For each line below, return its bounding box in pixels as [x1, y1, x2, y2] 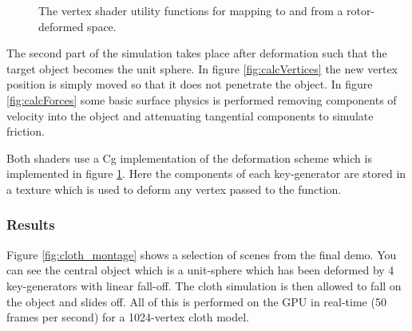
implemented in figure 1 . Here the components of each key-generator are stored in [6, 165, 406, 182]
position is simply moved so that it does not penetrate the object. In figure [6, 76, 373, 93]
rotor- [347, 2, 375, 18]
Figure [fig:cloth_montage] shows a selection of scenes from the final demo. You [6, 246, 397, 262]
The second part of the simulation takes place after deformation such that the [6, 45, 387, 61]
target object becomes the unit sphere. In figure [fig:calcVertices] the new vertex [6, 60, 398, 77]
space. [87, 18, 117, 34]
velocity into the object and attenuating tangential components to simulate [6, 107, 374, 124]
